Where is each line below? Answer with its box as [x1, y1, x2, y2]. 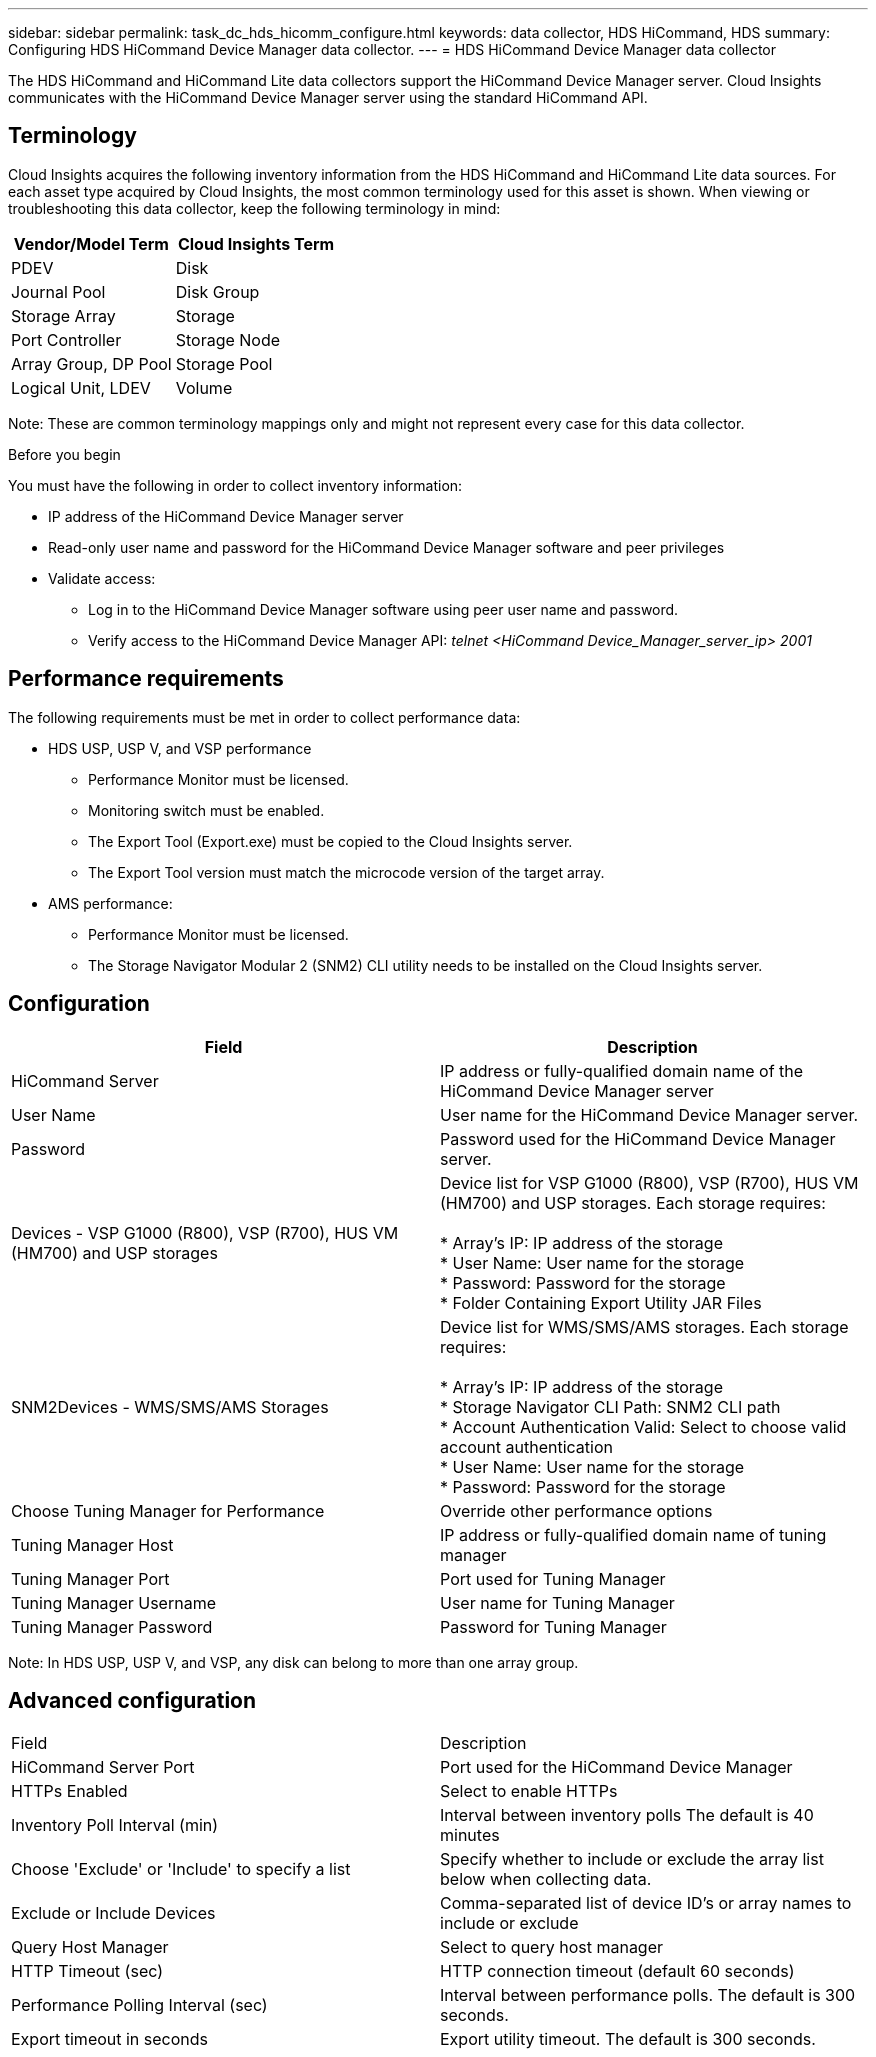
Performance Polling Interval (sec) [11, 1995, 268, 2016]
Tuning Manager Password [11, 1616, 213, 1637]
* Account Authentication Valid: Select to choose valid [440, 1416, 847, 1437]
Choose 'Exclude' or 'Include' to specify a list [11, 1859, 351, 1880]
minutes [440, 1825, 500, 1846]
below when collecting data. [440, 1869, 652, 1890]
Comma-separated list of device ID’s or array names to [440, 1893, 852, 1914]
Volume [175, 377, 233, 398]
